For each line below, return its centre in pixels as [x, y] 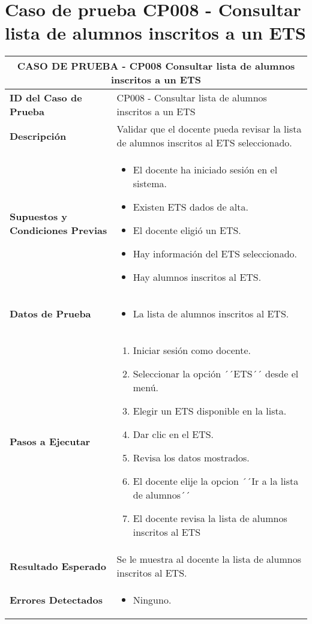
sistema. [150, 184]
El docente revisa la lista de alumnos [210, 518]
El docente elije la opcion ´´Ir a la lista [216, 481]
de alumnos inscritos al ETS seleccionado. [204, 143]
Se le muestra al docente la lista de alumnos [209, 559]
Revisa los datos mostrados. [191, 458]
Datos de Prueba [50, 314]
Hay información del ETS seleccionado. [215, 254]
